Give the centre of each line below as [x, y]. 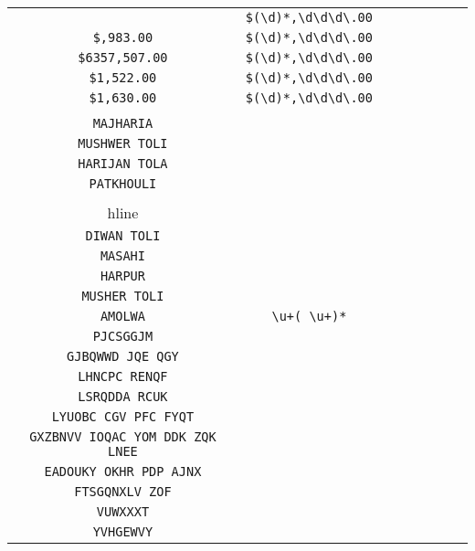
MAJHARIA [123, 123]
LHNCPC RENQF [123, 376]
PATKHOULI [123, 184]
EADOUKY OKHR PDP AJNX [123, 472]
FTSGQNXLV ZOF [123, 492]
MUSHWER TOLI [123, 143]
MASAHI [122, 256]
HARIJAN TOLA [123, 164]
